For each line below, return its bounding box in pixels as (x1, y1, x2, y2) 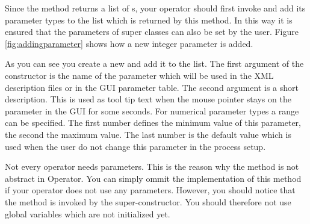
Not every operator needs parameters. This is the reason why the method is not (5, 160, 299, 173)
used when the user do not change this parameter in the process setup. (5, 140, 266, 152)
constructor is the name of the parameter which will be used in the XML (5, 69, 274, 81)
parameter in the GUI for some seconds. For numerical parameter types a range (5, 104, 299, 117)
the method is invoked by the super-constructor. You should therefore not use (5, 195, 291, 208)
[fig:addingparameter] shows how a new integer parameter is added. (5, 37, 253, 49)
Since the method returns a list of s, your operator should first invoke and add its (5, 2, 306, 14)
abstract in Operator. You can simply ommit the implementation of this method (5, 172, 302, 184)
